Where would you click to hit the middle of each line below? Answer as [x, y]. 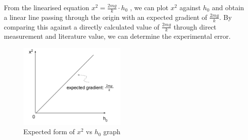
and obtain [228, 7]
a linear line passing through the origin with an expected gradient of [106, 17]
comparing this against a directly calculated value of [82, 26]
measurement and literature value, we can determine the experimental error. [117, 36]
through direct [195, 26]
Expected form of [49, 132]
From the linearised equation [47, 7]
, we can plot [149, 7]
